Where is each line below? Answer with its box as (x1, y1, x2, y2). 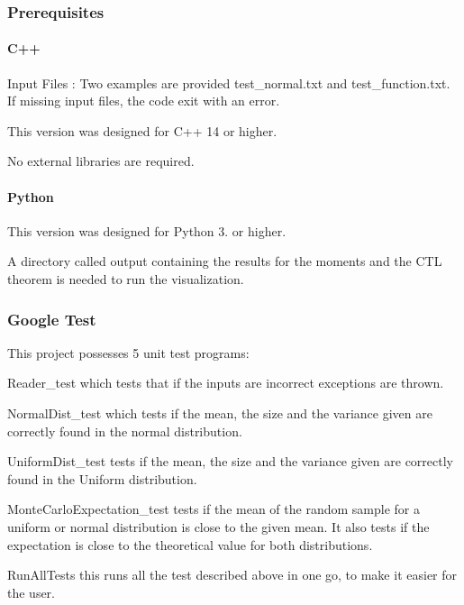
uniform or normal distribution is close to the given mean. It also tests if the (7, 517, 430, 536)
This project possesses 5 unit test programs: (7, 343, 250, 362)
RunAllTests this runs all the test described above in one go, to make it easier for (7, 565, 458, 584)
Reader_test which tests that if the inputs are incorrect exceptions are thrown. (7, 373, 444, 392)
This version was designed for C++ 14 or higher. (7, 121, 277, 140)
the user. (7, 582, 56, 601)
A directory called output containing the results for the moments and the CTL (7, 252, 442, 270)
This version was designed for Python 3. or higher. (7, 221, 287, 240)
